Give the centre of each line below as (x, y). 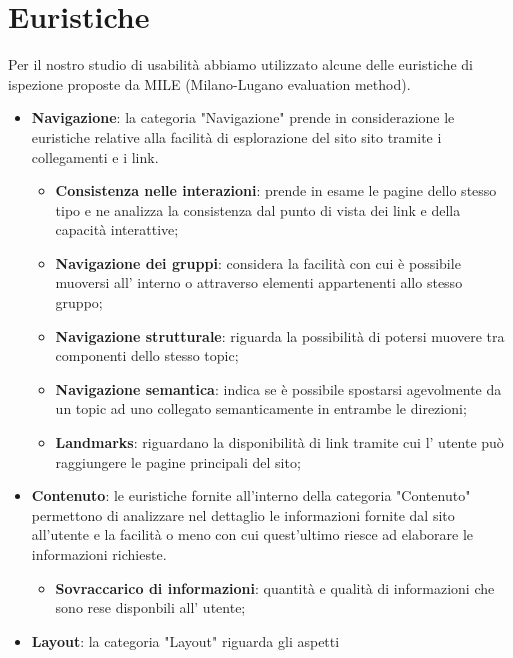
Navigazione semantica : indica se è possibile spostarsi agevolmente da (278, 388)
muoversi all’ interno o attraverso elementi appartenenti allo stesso (259, 282)
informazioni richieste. (99, 554)
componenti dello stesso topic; (147, 355)
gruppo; (79, 302)
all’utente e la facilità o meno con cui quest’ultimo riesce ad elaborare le (252, 534)
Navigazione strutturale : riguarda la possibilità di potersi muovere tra (280, 335)
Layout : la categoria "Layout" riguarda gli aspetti (185, 640)
